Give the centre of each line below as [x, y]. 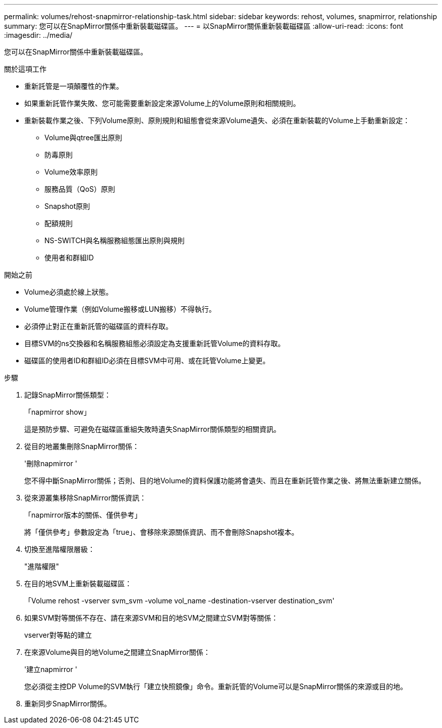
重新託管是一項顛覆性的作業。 [74, 86]
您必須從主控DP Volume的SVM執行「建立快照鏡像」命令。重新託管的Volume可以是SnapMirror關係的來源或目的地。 [216, 686]
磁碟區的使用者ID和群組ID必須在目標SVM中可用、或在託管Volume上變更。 [147, 360]
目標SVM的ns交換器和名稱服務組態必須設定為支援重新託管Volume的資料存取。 [155, 343]
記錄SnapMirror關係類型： [68, 395]
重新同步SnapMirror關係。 [68, 704]
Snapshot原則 [67, 206]
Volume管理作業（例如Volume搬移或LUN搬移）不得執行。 [120, 309]
